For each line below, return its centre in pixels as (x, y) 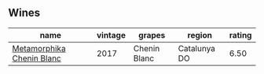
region (200, 35)
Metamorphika (39, 48)
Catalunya (197, 48)
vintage (111, 35)
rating (240, 35)
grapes (152, 35)
